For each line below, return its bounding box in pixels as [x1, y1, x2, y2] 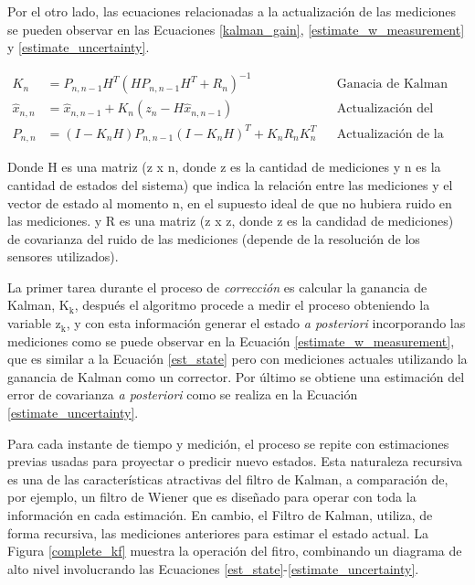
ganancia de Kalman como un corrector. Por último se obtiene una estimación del [7, 367, 465, 386]
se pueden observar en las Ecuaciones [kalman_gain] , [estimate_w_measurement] [7, 19, 465, 38]
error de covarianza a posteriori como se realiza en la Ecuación [7, 385, 358, 404]
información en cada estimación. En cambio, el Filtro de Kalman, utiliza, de [7, 505, 433, 525]
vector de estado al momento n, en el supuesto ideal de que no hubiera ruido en [7, 193, 452, 212]
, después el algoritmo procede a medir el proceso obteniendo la [74, 295, 430, 314]
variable [7, 314, 51, 333]
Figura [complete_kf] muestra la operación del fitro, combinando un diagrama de [7, 541, 462, 560]
